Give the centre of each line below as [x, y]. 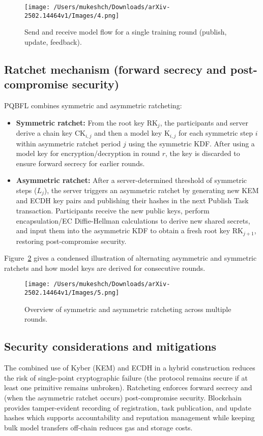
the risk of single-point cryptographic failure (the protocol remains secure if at [126, 377]
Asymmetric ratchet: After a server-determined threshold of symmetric [131, 180]
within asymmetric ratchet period [68, 143]
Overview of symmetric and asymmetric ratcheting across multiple [128, 309]
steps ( [26, 190]
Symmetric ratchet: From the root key [80, 122]
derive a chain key [44, 133]
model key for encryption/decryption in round [88, 153]
